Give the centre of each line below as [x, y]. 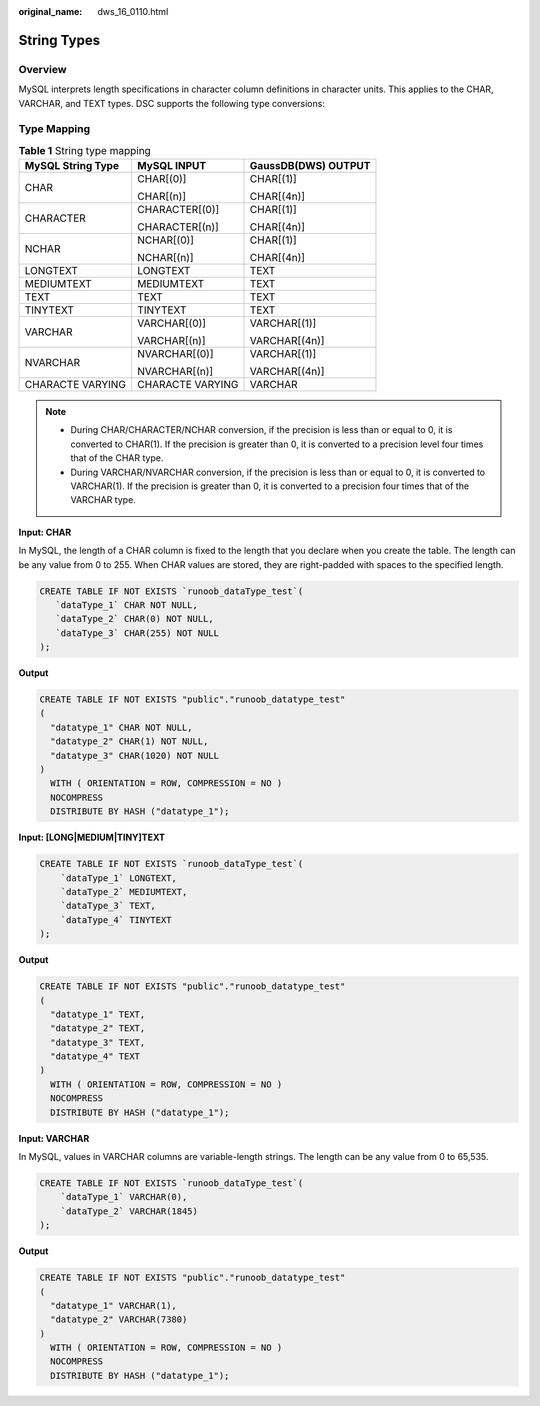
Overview [42, 69]
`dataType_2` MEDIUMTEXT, [124, 891]
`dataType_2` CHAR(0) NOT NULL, [134, 619]
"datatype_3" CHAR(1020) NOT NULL [135, 755]
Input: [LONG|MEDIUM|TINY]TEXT [91, 837]
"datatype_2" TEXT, [98, 1028]
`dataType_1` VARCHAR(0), [124, 1197]
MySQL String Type [72, 166]
